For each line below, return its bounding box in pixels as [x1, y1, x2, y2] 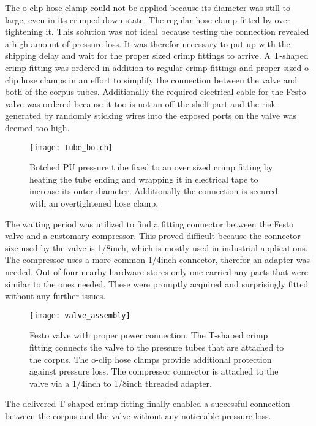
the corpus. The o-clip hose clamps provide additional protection [29, 352, 272, 365]
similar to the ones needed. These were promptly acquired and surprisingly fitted [5, 277, 309, 290]
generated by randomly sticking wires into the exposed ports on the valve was [5, 109, 297, 122]
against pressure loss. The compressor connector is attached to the [29, 365, 279, 378]
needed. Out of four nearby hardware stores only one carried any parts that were [5, 265, 308, 278]
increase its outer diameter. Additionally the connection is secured [29, 184, 278, 197]
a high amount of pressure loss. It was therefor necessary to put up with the [5, 37, 290, 50]
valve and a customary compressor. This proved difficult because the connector [5, 229, 301, 242]
